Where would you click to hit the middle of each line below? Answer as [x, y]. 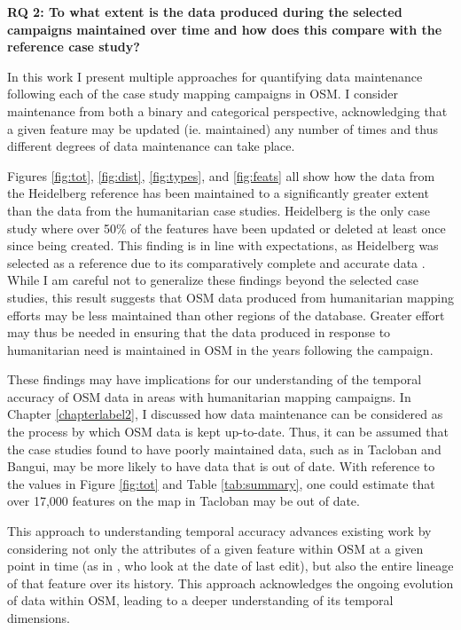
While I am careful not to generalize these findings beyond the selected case [213, 280]
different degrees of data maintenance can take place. [151, 146]
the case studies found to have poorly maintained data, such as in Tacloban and [224, 449]
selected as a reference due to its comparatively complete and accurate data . [216, 262]
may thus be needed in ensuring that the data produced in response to [199, 332]
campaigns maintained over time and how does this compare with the [225, 29]
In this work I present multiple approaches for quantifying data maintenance [215, 76]
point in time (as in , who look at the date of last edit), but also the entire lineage [230, 566]
